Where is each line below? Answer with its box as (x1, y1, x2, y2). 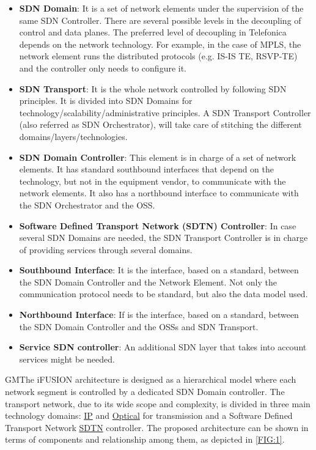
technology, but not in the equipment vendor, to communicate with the (19, 174, 286, 187)
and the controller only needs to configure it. (19, 61, 187, 74)
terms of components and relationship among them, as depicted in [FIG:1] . (5, 433, 285, 446)
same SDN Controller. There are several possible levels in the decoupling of (19, 13, 301, 26)
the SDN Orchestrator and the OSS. (19, 198, 155, 211)
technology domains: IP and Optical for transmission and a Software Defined (5, 409, 293, 422)
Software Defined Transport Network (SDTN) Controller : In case (19, 219, 296, 232)
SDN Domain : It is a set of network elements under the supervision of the (19, 2, 304, 14)
